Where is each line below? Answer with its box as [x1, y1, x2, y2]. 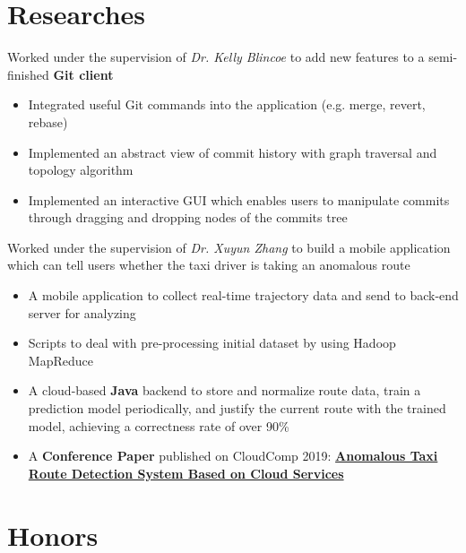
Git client [53, 65, 114, 83]
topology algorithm [28, 160, 134, 179]
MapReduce [28, 350, 93, 369]
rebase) [28, 112, 68, 131]
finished [7, 65, 49, 83]
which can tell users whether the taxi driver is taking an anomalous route [7, 255, 410, 274]
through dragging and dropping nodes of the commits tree [28, 208, 348, 227]
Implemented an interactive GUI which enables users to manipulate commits [28, 190, 450, 209]
